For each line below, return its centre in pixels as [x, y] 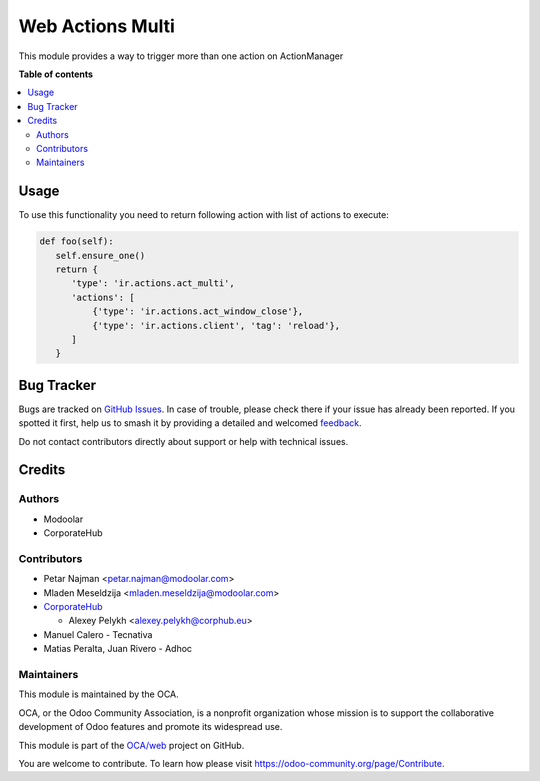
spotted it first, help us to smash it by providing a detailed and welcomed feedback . [190, 423]
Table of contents [56, 74]
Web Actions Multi [96, 26]
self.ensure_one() [100, 255]
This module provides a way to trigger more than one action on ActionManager [181, 56]
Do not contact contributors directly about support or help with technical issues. [183, 441]
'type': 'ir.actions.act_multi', [153, 283]
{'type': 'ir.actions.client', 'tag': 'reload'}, [216, 325]
